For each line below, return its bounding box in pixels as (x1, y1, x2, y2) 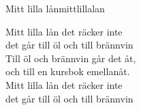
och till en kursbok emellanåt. (5, 64, 130, 79)
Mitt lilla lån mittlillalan (5, 1, 105, 15)
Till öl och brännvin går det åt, (5, 51, 136, 65)
